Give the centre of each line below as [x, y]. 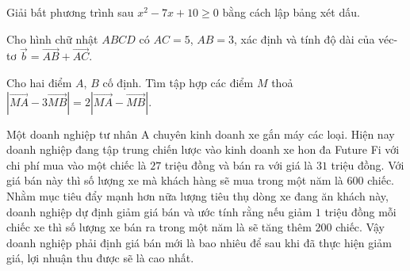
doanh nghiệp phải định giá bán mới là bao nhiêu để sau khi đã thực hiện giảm [199, 242]
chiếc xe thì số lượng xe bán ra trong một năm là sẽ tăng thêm [159, 227]
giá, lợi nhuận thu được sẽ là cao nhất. [100, 258]
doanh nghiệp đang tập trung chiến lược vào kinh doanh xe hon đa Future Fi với [203, 149]
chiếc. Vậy [360, 227]
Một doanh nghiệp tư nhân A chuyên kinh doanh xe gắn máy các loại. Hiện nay [201, 134]
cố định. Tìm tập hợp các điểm [178, 82]
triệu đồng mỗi [360, 211]
